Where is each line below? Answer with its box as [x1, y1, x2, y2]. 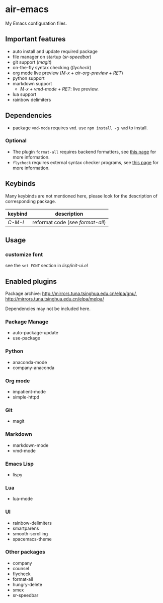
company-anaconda [12, 365, 54, 371]
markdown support [12, 80, 52, 86]
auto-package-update [12, 330, 59, 336]
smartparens [12, 525, 39, 531]
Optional [5, 137, 27, 144]
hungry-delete [12, 581, 43, 587]
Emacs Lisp [5, 460, 34, 467]
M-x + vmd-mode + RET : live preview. [20, 86, 99, 92]
